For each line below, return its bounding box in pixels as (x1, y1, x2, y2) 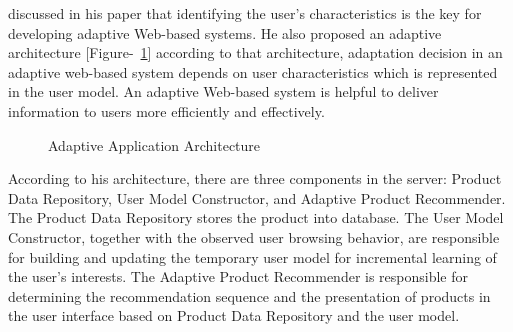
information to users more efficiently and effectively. (8, 100, 325, 121)
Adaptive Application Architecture (48, 134, 261, 155)
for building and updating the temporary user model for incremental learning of (8, 246, 497, 267)
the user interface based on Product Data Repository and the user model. (8, 305, 460, 326)
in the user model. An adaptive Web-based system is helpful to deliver (8, 81, 439, 102)
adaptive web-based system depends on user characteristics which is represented (8, 61, 498, 82)
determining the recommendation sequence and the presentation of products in (8, 285, 491, 306)
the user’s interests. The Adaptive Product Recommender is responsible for (8, 266, 469, 287)
